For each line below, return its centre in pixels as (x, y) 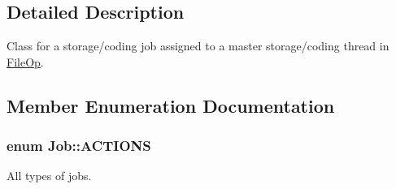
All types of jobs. (49, 176)
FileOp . (25, 61)
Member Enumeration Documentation (171, 105)
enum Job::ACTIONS (79, 146)
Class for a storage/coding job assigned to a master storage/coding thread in (198, 46)
